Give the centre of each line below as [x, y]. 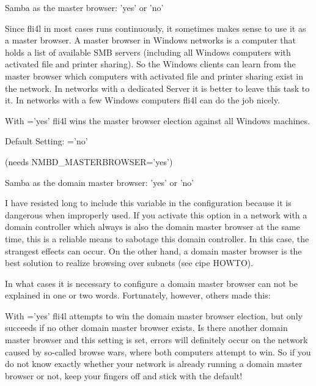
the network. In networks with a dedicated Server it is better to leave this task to [157, 88]
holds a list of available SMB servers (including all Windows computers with [148, 52]
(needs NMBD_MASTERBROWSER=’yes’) [89, 161]
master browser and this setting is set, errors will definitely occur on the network [156, 340]
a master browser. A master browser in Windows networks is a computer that [151, 40]
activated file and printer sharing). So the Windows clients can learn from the [150, 64]
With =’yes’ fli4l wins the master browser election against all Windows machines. [157, 120]
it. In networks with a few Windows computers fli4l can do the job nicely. [142, 100]
